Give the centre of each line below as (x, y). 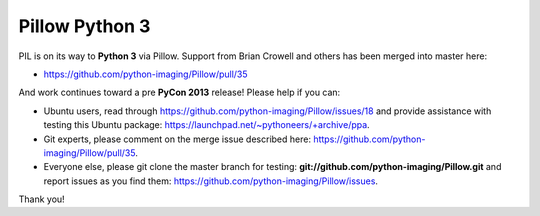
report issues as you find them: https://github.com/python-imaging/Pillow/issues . (211, 181)
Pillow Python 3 (84, 26)
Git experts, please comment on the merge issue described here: (177, 139)
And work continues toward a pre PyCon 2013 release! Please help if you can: (179, 92)
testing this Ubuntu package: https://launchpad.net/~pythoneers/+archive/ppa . (206, 125)
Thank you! (41, 199)
